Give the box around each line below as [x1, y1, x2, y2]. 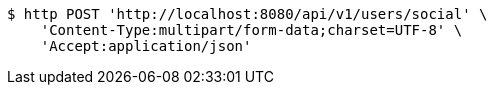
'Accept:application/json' [40, 38, 252, 54]
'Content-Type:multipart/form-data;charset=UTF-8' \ [40, 22, 463, 38]
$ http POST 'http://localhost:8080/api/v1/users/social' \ [7, 6, 488, 22]
